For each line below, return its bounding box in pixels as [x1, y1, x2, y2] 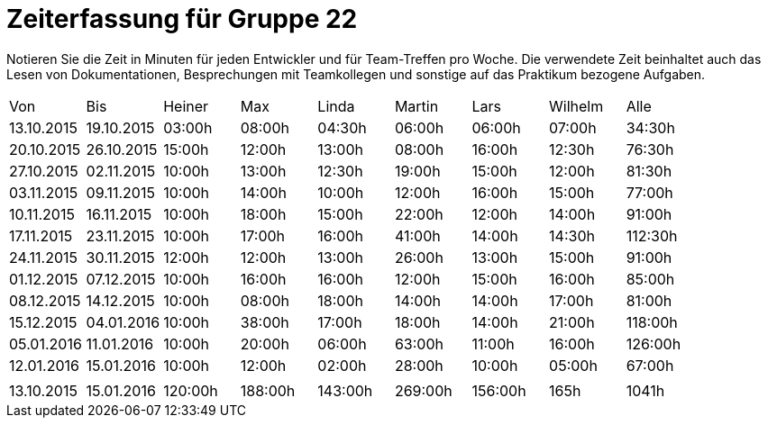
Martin [394, 96, 439, 115]
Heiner [163, 96, 209, 115]
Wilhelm [549, 96, 604, 115]
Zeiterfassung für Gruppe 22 [6, 4, 358, 34]
